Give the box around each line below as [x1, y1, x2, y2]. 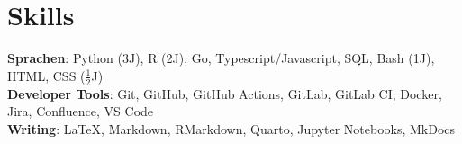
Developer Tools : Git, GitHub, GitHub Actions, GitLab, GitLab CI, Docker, [7, 84, 442, 103]
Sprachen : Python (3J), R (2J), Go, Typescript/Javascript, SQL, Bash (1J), [7, 49, 435, 67]
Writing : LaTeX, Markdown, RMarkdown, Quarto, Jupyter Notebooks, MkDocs [7, 119, 456, 138]
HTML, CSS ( [7, 66, 86, 85]
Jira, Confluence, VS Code [7, 102, 154, 121]
